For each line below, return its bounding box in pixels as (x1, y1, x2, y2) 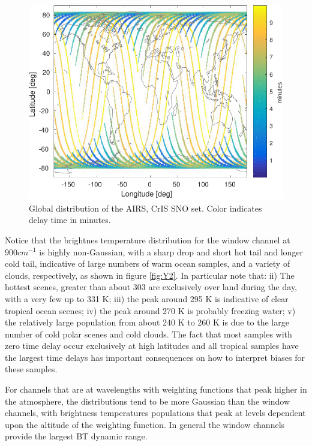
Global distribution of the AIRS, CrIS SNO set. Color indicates (29, 201, 262, 214)
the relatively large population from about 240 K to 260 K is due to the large (5, 316, 289, 329)
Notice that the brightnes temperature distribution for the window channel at (5, 233, 290, 246)
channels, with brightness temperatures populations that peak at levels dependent (5, 406, 306, 419)
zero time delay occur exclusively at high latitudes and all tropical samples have (5, 339, 299, 352)
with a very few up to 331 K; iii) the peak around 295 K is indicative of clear (5, 292, 289, 305)
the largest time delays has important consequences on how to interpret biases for (5, 351, 305, 363)
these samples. (5, 363, 58, 375)
